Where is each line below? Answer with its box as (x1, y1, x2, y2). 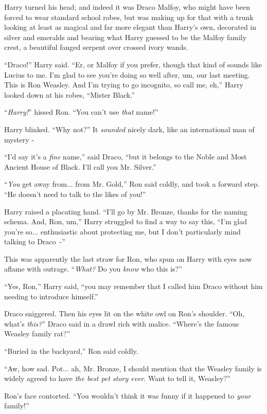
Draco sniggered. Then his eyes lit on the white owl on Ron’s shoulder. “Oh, (4, 308, 245, 319)
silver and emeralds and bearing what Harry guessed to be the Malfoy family (4, 31, 247, 42)
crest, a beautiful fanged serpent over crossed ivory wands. (4, 42, 188, 52)
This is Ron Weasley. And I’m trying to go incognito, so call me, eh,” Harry (4, 79, 243, 90)
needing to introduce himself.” (4, 291, 98, 301)
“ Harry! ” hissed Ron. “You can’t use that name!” (4, 106, 158, 117)
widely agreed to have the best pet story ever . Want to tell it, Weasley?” (4, 373, 230, 384)
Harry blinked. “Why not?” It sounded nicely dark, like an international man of (4, 123, 255, 134)
